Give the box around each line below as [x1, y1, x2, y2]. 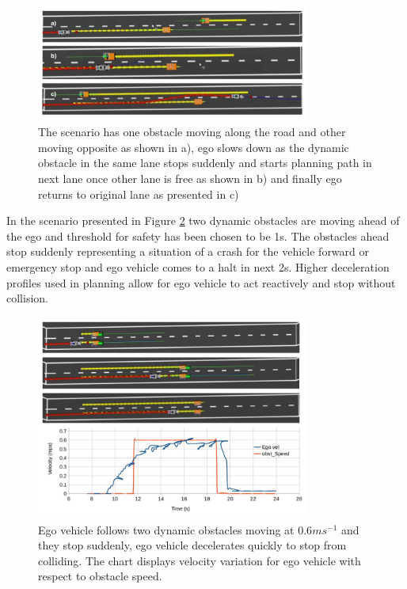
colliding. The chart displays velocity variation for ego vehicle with [38, 552, 361, 568]
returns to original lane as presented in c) [38, 185, 239, 202]
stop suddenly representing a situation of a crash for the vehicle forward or [6, 243, 370, 260]
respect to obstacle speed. [38, 568, 162, 584]
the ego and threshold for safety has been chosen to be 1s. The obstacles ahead [6, 227, 390, 244]
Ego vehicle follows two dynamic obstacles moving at [38, 521, 295, 538]
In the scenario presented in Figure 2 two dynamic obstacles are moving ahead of [6, 212, 400, 229]
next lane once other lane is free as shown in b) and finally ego [38, 169, 342, 186]
